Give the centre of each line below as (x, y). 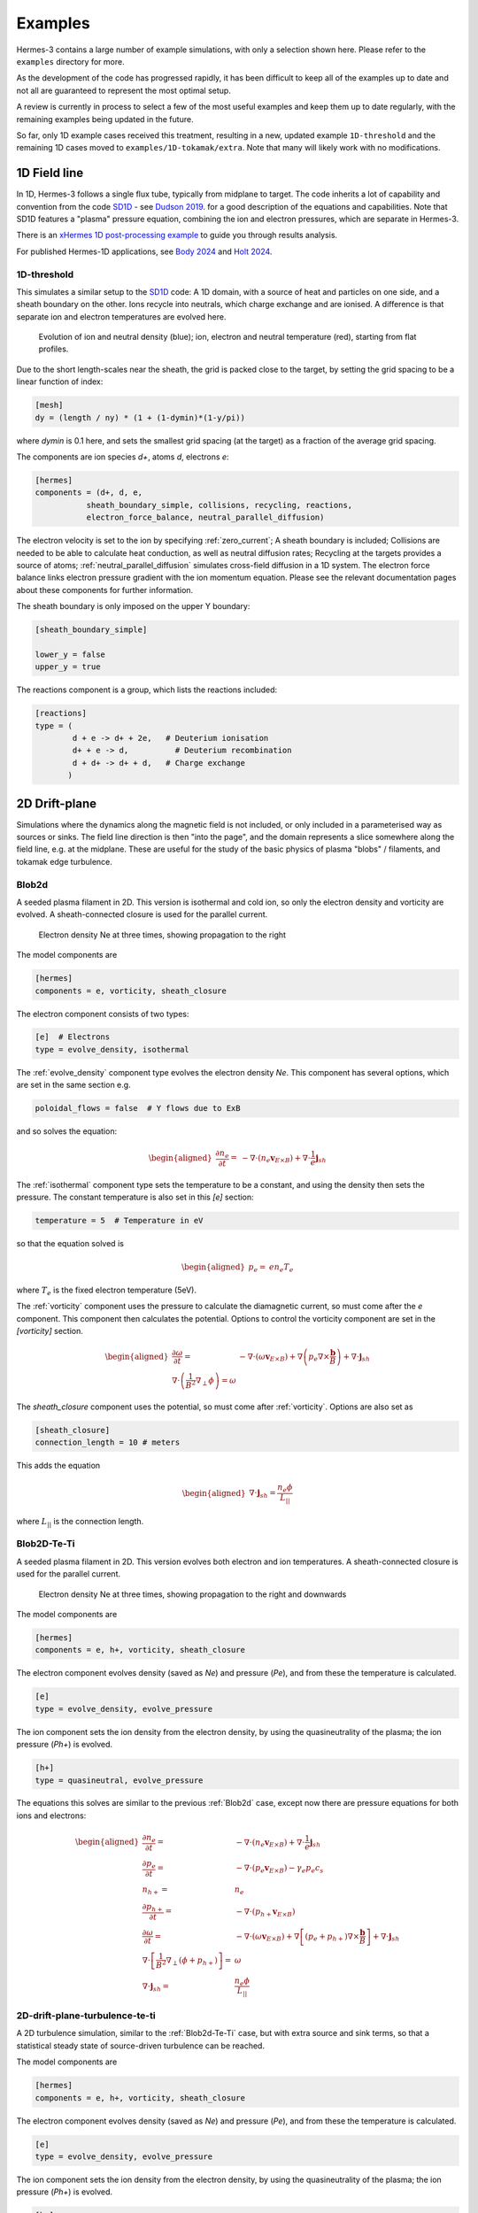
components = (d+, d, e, (89, 493)
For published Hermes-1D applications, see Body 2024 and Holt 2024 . (144, 251)
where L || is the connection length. (80, 1522)
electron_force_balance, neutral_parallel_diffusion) (205, 517)
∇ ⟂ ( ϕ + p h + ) (192, 1961)
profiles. (54, 349)
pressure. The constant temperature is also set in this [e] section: (135, 1197)
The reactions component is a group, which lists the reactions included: (147, 690)
